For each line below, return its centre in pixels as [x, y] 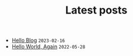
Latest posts [96, 10]
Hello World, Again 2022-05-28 [48, 47]
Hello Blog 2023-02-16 [38, 40]
